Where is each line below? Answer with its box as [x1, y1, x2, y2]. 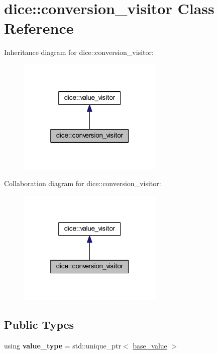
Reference [4, 18, 74, 38]
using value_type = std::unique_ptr [4, 340, 121, 351]
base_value [133, 340, 167, 351]
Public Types [4, 317, 74, 332]
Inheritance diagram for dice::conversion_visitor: [4, 47, 154, 57]
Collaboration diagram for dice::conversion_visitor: [4, 178, 161, 189]
